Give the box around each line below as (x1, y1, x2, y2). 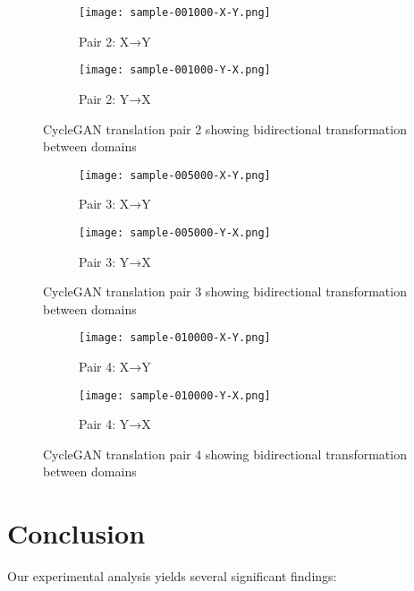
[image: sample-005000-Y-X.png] (79, 226, 271, 239)
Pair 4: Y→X (79, 415, 151, 433)
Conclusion (7, 515, 146, 552)
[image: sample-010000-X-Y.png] (79, 331, 271, 345)
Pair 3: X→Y (79, 194, 151, 213)
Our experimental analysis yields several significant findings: (7, 567, 337, 586)
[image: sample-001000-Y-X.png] (79, 64, 271, 77)
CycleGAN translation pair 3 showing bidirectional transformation (43, 282, 407, 301)
